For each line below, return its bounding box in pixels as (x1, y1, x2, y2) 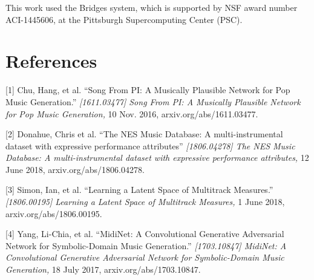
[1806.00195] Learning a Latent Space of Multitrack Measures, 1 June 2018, (5, 195, 285, 208)
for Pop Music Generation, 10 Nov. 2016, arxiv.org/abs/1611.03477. (5, 107, 258, 120)
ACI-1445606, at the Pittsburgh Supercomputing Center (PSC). (5, 13, 243, 25)
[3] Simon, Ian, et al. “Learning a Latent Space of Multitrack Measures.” (5, 183, 273, 196)
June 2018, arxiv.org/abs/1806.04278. (5, 163, 145, 175)
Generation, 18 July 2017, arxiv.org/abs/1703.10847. (5, 263, 201, 276)
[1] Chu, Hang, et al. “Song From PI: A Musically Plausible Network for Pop (5, 83, 290, 96)
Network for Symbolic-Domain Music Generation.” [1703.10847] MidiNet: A (5, 239, 287, 252)
